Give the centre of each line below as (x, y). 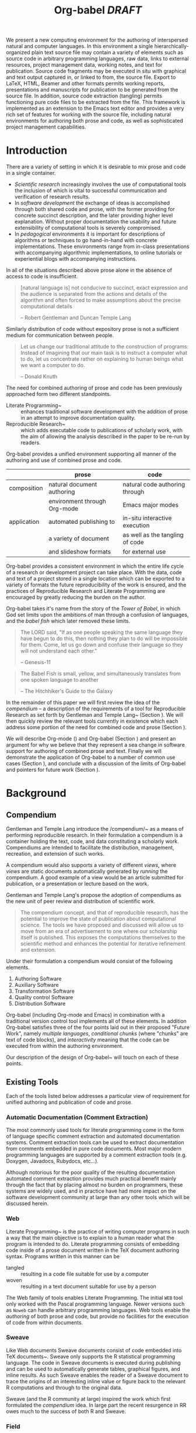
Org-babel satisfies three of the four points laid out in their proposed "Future (98, 1027)
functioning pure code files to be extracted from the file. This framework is (96, 102)
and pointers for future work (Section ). (53, 770)
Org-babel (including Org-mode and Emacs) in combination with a (85, 1015)
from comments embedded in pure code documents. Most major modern (94, 1149)
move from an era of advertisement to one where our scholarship (99, 931)
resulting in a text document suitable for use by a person (88, 1286)
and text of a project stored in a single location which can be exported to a (95, 579)
